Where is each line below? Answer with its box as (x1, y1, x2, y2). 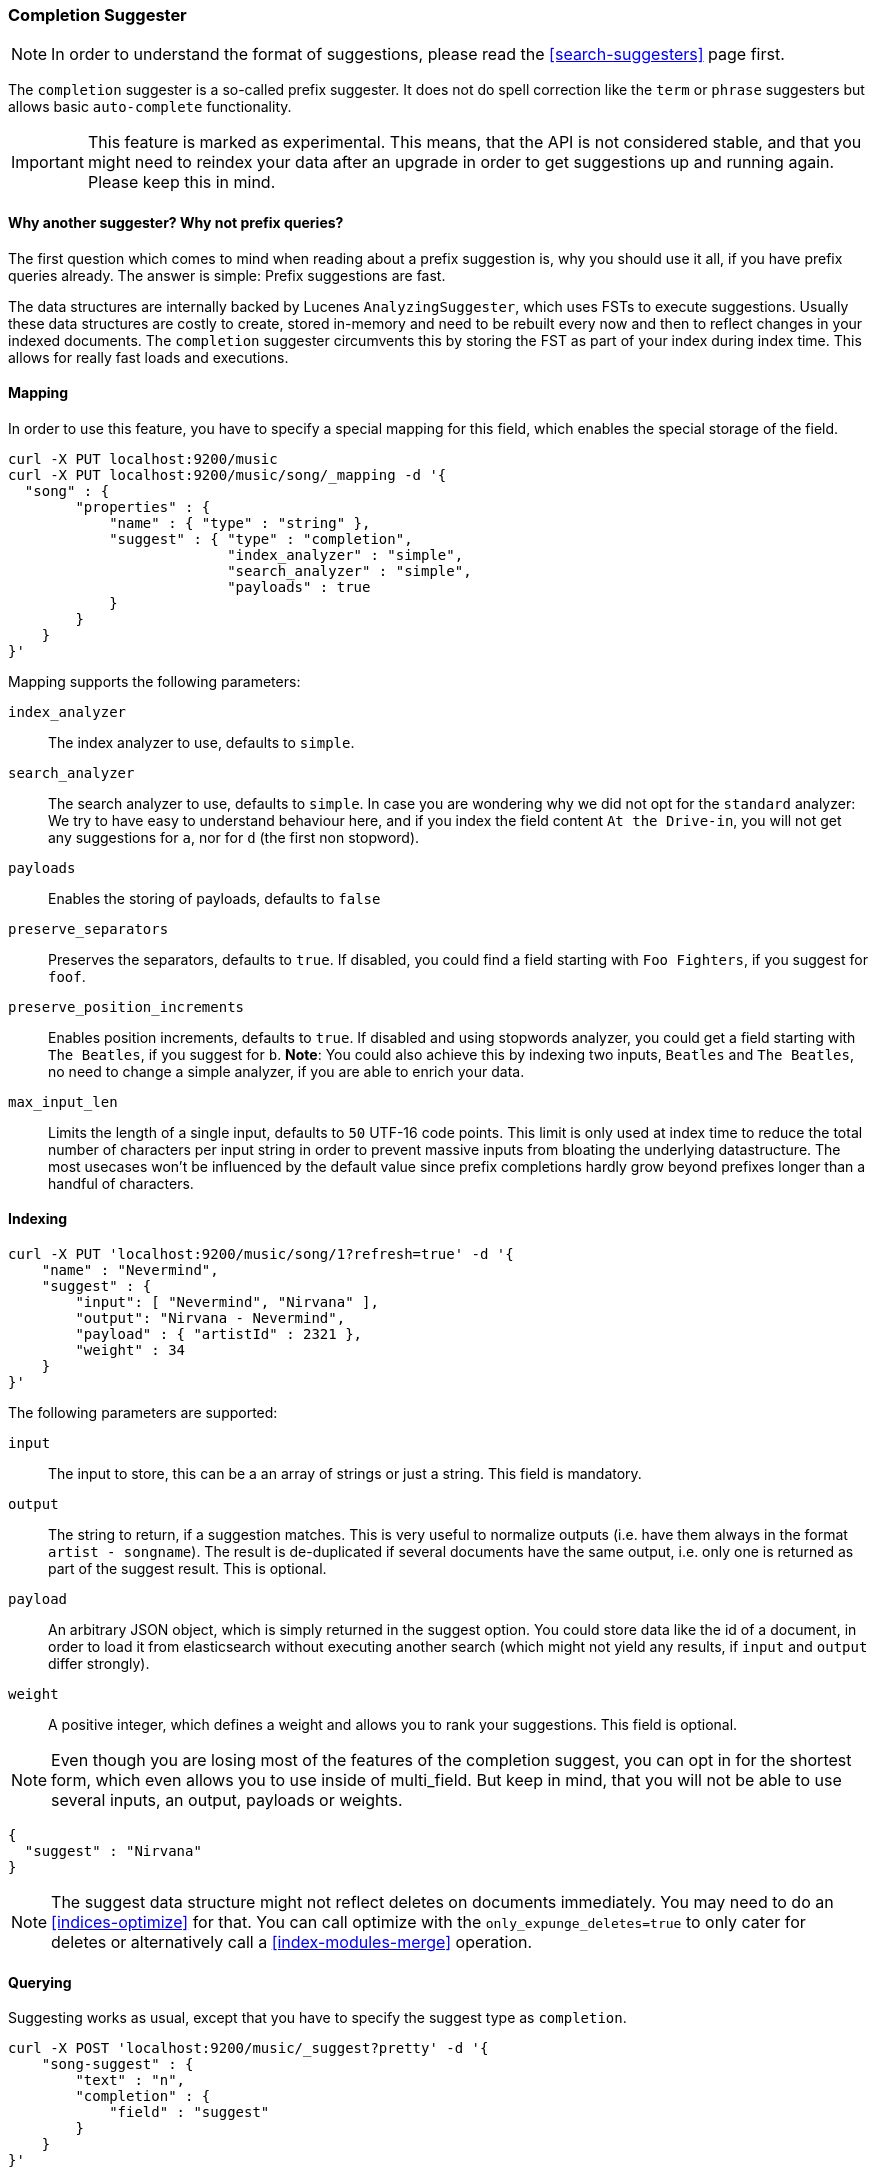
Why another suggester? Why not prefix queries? (8, 213, 344, 231)
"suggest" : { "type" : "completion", (109, 530, 413, 547)
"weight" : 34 (75, 1342, 186, 1359)
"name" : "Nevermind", (41, 1262, 219, 1279)
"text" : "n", (75, 2072, 186, 2089)
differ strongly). (48, 1655, 150, 1673)
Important (11, 152, 84, 173)
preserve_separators (8, 920, 169, 937)
